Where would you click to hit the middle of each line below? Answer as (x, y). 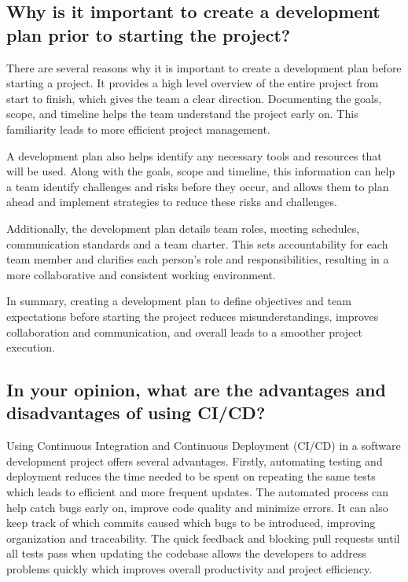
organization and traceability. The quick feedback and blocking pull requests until (203, 538)
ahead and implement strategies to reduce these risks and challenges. (172, 202)
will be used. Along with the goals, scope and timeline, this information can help (201, 171)
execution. (31, 347)
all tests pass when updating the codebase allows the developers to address (187, 553)
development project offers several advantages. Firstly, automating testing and (195, 460)
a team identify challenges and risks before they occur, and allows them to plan (198, 186)
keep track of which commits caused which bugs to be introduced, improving (191, 523)
